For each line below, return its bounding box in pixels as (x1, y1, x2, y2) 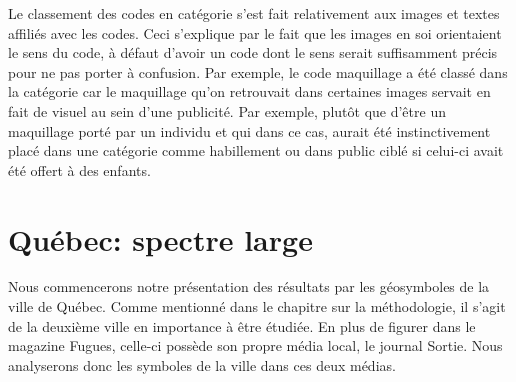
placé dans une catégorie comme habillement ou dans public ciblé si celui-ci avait (8, 140, 504, 161)
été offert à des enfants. (8, 159, 151, 180)
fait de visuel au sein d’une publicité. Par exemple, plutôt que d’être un (8, 100, 446, 121)
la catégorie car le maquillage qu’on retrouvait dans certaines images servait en (8, 81, 491, 102)
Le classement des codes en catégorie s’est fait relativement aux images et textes (8, 3, 500, 23)
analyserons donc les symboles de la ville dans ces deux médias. (8, 354, 396, 375)
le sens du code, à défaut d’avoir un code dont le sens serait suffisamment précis (8, 42, 498, 63)
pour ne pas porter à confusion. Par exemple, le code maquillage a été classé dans (8, 61, 508, 82)
